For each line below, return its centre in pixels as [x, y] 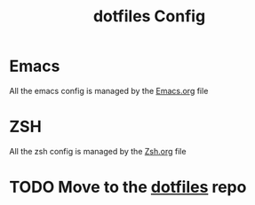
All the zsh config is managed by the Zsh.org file [98, 151]
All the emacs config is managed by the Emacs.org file [109, 91]
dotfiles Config [149, 16]
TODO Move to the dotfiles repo [128, 187]
